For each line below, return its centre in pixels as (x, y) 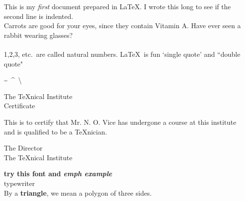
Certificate (19, 106)
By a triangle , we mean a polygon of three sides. (78, 193)
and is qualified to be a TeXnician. (56, 131)
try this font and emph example (58, 174)
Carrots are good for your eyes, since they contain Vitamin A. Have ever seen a (122, 25)
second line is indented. (39, 16)
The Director (23, 148)
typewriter (19, 183)
